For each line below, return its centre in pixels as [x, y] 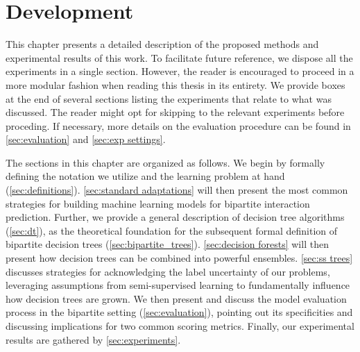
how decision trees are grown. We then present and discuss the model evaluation [176, 298]
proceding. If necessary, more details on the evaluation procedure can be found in [178, 125]
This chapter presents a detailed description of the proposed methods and [162, 44]
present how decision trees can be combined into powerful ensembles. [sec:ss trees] [179, 258]
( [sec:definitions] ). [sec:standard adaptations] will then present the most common [177, 190]
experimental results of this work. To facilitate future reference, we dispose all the [179, 57]
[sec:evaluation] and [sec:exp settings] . [86, 139]
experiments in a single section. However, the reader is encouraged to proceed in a [180, 71]
